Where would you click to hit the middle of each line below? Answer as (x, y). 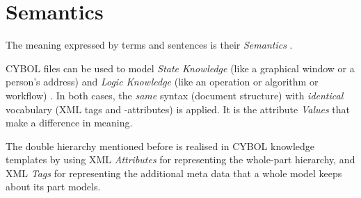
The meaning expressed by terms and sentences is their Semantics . (149, 45)
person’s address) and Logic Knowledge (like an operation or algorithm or (162, 82)
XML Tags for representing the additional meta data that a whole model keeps (174, 173)
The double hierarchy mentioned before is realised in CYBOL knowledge (160, 146)
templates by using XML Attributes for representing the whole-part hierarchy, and (180, 159)
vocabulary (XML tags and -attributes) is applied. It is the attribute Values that (178, 109)
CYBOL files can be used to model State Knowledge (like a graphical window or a (180, 68)
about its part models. (53, 187)
